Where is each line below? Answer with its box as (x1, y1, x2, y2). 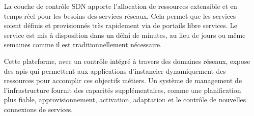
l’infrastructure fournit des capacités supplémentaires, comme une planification (4, 85, 241, 95)
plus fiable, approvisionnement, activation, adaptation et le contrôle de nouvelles (4, 94, 246, 105)
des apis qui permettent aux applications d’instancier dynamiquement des (4, 65, 226, 76)
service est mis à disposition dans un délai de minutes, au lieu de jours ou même (4, 29, 246, 40)
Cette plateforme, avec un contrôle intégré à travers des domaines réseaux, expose (4, 56, 250, 66)
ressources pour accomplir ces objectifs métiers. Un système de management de (4, 75, 242, 86)
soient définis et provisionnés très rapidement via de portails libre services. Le (4, 20, 238, 30)
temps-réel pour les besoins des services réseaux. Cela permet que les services (4, 10, 236, 21)
